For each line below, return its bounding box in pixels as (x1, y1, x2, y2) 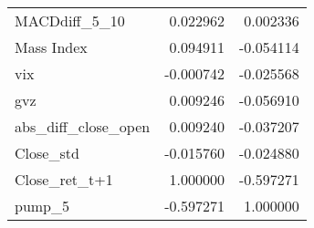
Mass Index (15, 36, 88, 57)
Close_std (15, 142, 79, 163)
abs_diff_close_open (15, 116, 151, 137)
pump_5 (15, 195, 70, 216)
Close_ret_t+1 (15, 169, 113, 190)
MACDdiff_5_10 (15, 10, 125, 31)
